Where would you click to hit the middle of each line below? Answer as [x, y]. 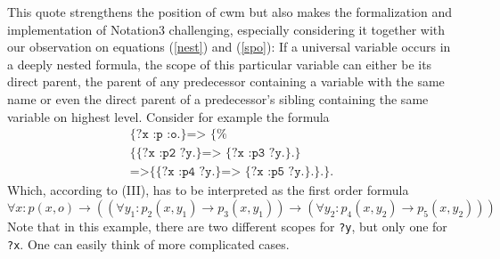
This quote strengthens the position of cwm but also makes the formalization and [230, 12]
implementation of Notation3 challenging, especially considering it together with [226, 29]
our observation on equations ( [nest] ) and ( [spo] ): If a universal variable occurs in [229, 47]
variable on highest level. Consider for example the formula [168, 116]
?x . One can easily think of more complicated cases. [148, 243]
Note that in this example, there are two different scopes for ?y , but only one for [227, 226]
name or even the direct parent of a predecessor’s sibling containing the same [218, 98]
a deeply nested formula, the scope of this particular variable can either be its [220, 64]
